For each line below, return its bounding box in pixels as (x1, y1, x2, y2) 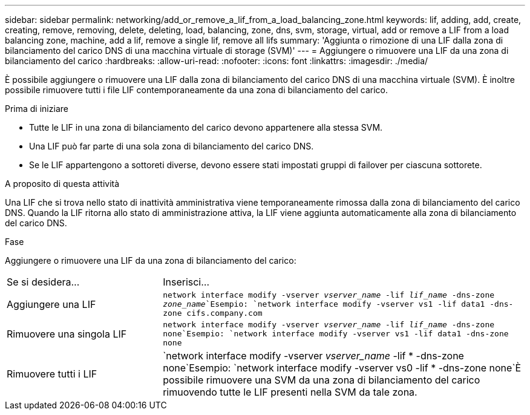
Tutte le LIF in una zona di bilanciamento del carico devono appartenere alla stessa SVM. (29, 122, 383, 132)
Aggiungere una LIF (7, 298, 96, 310)
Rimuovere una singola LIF (7, 327, 127, 340)
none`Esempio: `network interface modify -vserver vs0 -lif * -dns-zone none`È (163, 362, 522, 374)
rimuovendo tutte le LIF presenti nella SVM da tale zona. (163, 386, 417, 398)
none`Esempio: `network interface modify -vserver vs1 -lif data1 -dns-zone (163, 329, 509, 338)
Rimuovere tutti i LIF (7, 368, 97, 380)
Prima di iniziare (5, 103, 68, 114)
